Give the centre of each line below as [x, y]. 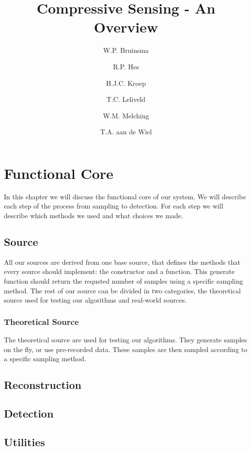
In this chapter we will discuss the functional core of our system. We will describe [125, 196]
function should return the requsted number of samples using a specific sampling [124, 281]
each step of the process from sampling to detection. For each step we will [114, 206]
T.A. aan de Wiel [126, 132]
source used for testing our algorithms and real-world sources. [95, 300]
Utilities [24, 442]
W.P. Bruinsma [126, 50]
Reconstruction [43, 385]
